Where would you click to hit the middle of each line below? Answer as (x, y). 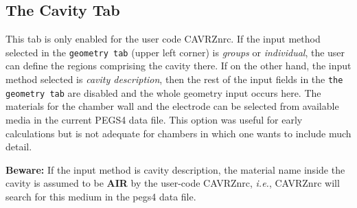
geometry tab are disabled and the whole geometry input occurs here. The (163, 92)
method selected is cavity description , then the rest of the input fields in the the (174, 79)
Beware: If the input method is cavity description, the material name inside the (175, 169)
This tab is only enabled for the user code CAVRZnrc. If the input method (163, 39)
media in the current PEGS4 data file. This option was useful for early (154, 119)
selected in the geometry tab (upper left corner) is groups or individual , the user (175, 52)
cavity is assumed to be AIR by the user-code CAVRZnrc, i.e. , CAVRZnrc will (173, 183)
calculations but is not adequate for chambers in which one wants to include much (178, 133)
